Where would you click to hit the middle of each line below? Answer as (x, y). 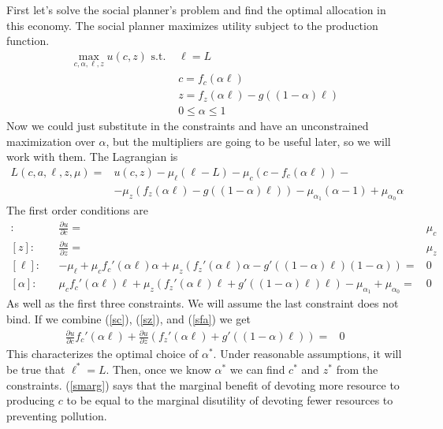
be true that (36, 369)
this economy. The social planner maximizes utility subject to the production (192, 25)
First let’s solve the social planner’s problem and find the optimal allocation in (196, 9)
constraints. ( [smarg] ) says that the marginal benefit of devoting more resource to (203, 384)
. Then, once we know (158, 369)
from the (357, 369)
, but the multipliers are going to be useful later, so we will (248, 141)
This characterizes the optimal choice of (102, 354)
